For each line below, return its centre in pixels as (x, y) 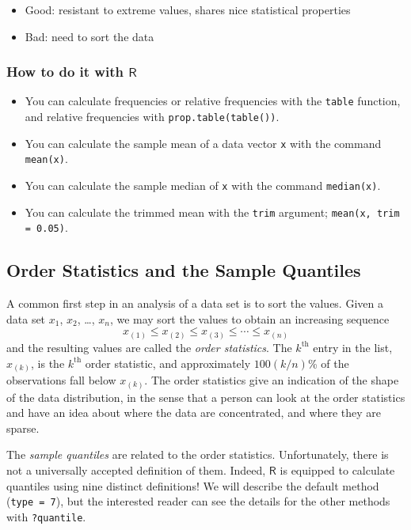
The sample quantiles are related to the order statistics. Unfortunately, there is (198, 454)
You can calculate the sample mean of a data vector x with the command (203, 143)
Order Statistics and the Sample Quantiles (184, 270)
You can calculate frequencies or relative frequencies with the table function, (213, 101)
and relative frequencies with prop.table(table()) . (152, 117)
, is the (48, 363)
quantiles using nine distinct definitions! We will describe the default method (193, 485)
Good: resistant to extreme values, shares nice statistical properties (188, 9)
